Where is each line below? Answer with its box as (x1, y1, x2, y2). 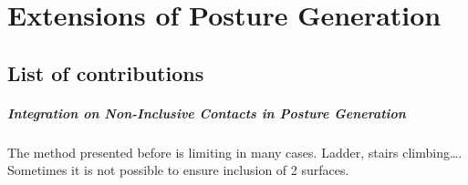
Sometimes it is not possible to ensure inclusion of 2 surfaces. (7, 160, 349, 180)
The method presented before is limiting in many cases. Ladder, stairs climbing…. (7, 142, 463, 161)
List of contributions (7, 58, 204, 87)
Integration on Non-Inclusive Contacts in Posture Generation (7, 103, 406, 122)
